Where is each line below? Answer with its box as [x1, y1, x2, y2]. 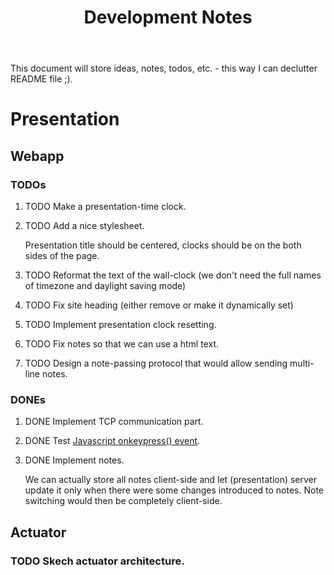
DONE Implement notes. [24, 454, 125, 466]
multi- [289, 357, 315, 370]
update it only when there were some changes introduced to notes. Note [24, 484, 325, 496]
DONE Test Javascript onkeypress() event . [24, 435, 201, 447]
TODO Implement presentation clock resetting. [24, 319, 217, 331]
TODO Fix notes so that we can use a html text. [24, 338, 220, 350]
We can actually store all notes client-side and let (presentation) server [24, 474, 318, 486]
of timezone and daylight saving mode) [24, 280, 187, 292]
